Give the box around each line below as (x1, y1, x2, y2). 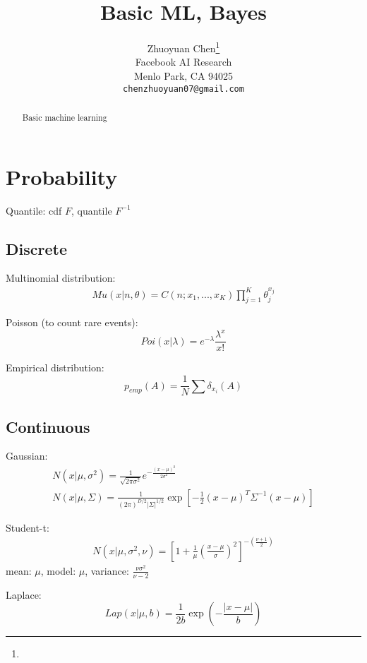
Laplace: (6, 587, 42, 602)
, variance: (85, 563, 129, 578)
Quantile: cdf (6, 203, 62, 217)
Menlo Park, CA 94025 (133, 68, 234, 83)
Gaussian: (6, 448, 48, 463)
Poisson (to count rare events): (6, 315, 138, 330)
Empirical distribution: (6, 360, 104, 375)
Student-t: (6, 520, 49, 534)
